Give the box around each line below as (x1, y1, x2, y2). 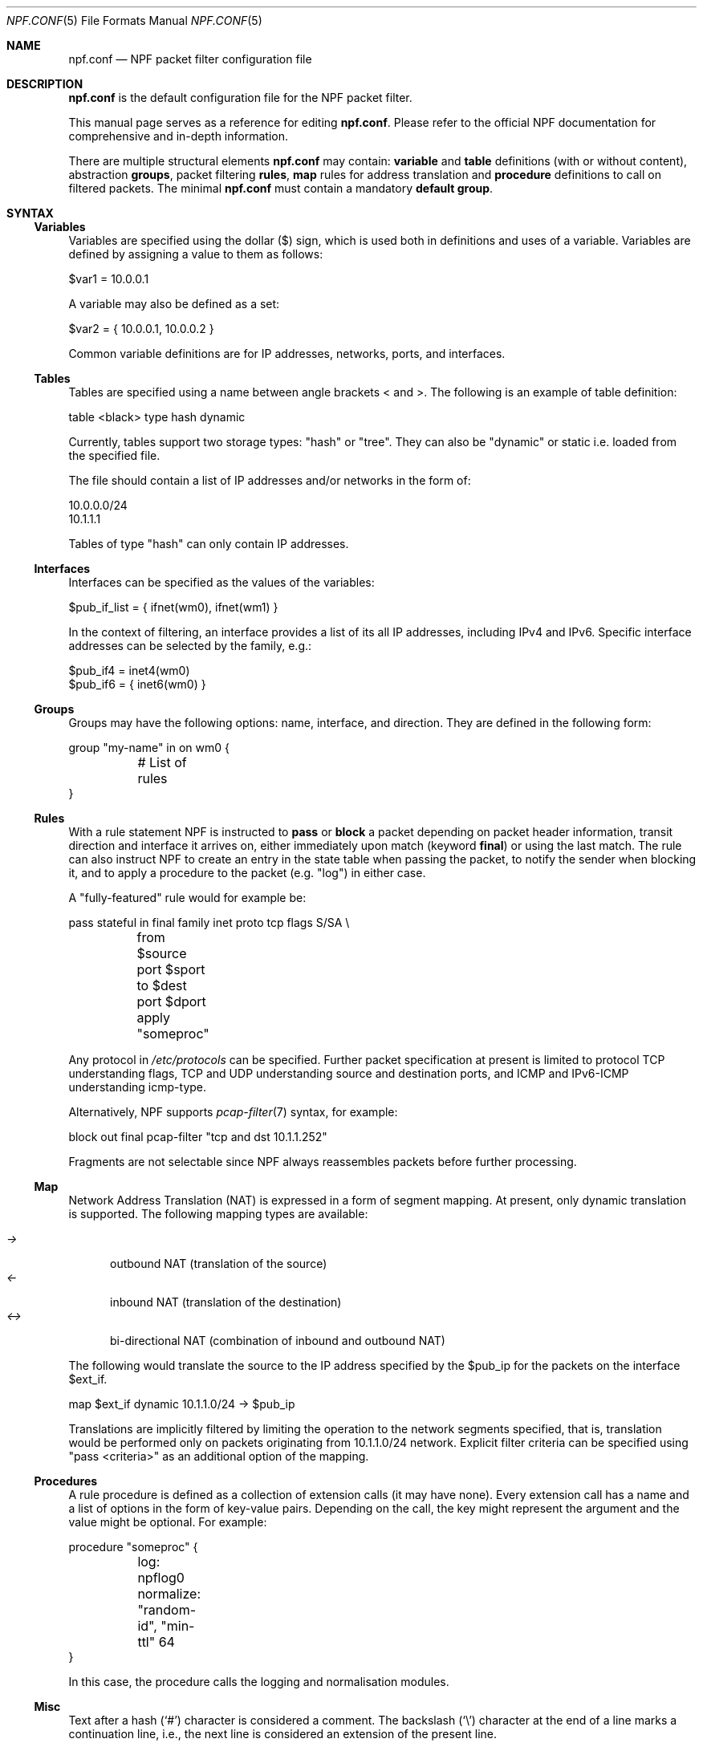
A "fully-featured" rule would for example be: (68, 891, 307, 904)
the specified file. (68, 449, 161, 462)
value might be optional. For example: (68, 1515, 267, 1529)
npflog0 (137, 1570, 185, 1586)
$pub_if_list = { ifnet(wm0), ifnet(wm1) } (68, 600, 278, 614)
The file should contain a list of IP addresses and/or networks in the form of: (68, 473, 471, 487)
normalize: (137, 1586, 201, 1602)
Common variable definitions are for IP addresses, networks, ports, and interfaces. (68, 347, 506, 360)
